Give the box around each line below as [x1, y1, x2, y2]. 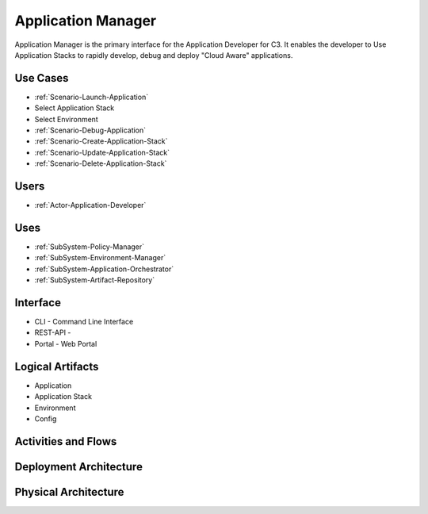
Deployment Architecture [14, 460, 143, 474]
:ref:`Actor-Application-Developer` [34, 201, 147, 210]
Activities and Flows [14, 435, 117, 448]
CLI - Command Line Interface [34, 317, 134, 327]
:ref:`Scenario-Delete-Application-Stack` [34, 159, 167, 168]
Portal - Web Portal [34, 339, 97, 348]
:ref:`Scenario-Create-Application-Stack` [34, 136, 168, 146]
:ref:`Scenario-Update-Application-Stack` [34, 148, 170, 157]
